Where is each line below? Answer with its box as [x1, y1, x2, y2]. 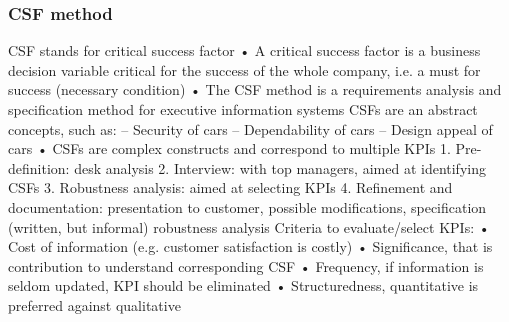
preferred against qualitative [8, 294, 181, 315]
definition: [8, 157, 70, 178]
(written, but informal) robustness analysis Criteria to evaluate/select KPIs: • [8, 216, 490, 237]
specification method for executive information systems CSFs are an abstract [8, 99, 478, 119]
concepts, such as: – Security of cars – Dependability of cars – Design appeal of [8, 118, 493, 139]
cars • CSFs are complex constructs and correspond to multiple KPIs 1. [8, 138, 451, 159]
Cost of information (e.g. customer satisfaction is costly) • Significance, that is [8, 236, 493, 257]
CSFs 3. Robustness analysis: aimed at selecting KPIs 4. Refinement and [8, 177, 453, 198]
